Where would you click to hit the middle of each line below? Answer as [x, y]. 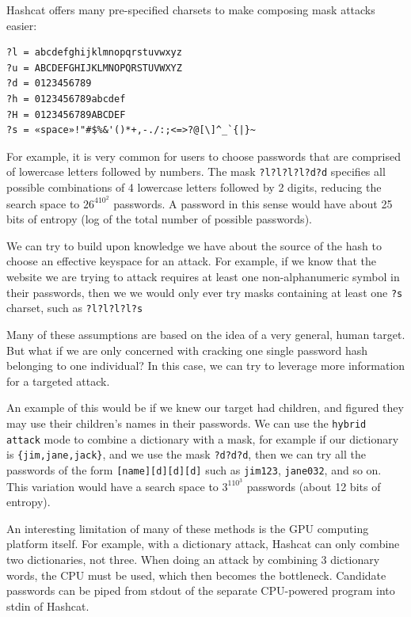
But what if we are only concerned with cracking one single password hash [187, 350]
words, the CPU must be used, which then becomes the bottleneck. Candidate [196, 575]
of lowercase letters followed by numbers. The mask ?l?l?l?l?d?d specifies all [196, 171]
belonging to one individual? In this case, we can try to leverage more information [206, 366]
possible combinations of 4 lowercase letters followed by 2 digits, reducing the [194, 187]
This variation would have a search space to [112, 486]
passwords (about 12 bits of [314, 486]
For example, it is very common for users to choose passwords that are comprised [204, 156]
